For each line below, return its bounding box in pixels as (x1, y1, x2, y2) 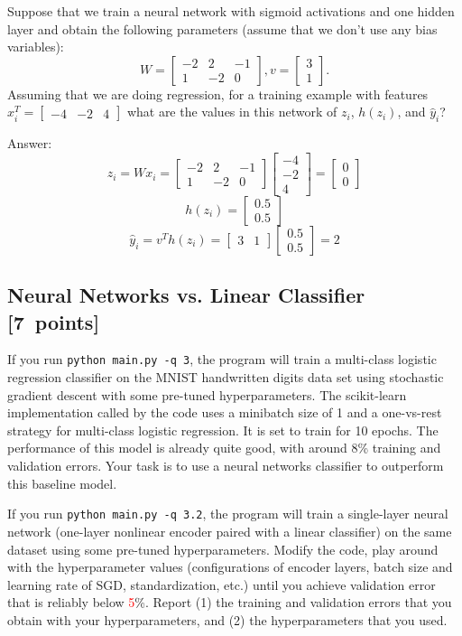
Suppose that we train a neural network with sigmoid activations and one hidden (7, 2, 455, 20)
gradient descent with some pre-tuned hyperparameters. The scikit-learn (7, 385, 407, 404)
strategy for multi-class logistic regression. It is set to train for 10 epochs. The (7, 420, 439, 439)
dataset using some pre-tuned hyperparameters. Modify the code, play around (7, 539, 439, 558)
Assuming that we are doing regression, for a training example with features (7, 84, 429, 103)
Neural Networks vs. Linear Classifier (7, 281, 365, 309)
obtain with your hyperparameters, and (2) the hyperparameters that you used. (7, 610, 448, 629)
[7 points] (7, 307, 100, 335)
